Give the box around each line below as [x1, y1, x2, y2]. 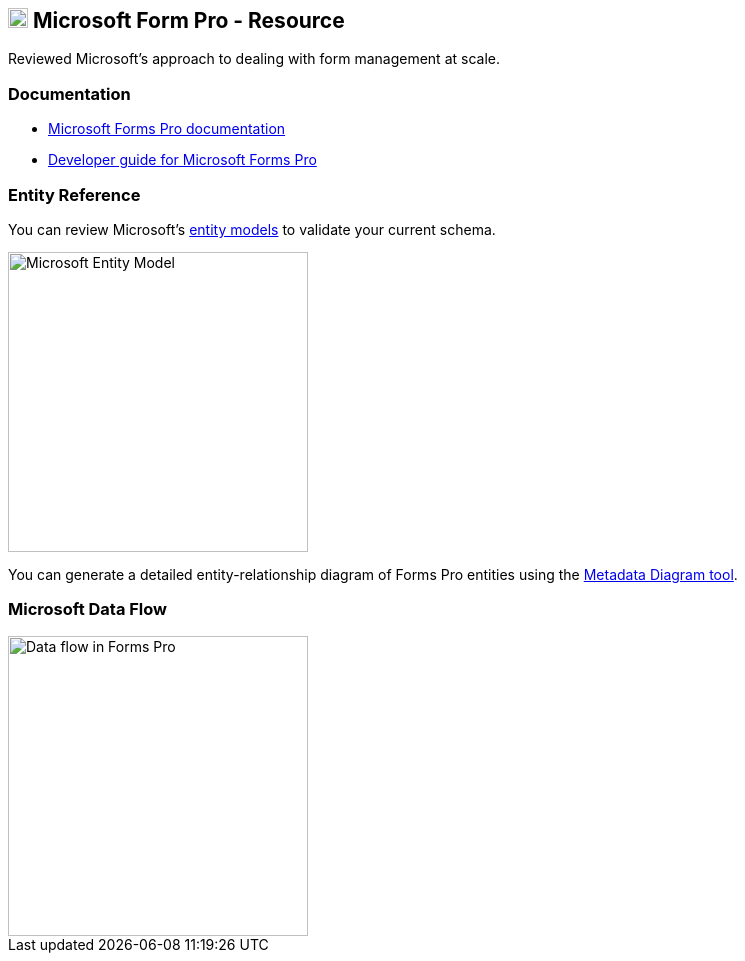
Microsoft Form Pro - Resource [32, 8, 345, 33]
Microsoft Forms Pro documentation [48, 120, 286, 138]
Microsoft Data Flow [8, 599, 168, 620]
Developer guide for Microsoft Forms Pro [48, 151, 317, 169]
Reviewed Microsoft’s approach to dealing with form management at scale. [8, 50, 500, 68]
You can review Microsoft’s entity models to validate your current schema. [8, 220, 496, 238]
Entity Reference [8, 184, 141, 205]
